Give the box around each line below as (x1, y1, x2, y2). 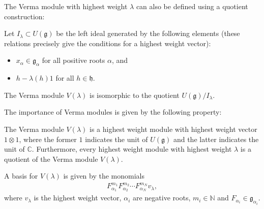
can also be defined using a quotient (136, 1, 248, 11)
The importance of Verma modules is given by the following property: (4, 107, 222, 117)
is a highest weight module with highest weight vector (90, 123, 257, 134)
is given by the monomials (63, 170, 145, 181)
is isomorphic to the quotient (90, 89, 180, 100)
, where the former (19, 133, 77, 144)
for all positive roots (42, 55, 105, 65)
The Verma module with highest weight (4, 1, 128, 11)
